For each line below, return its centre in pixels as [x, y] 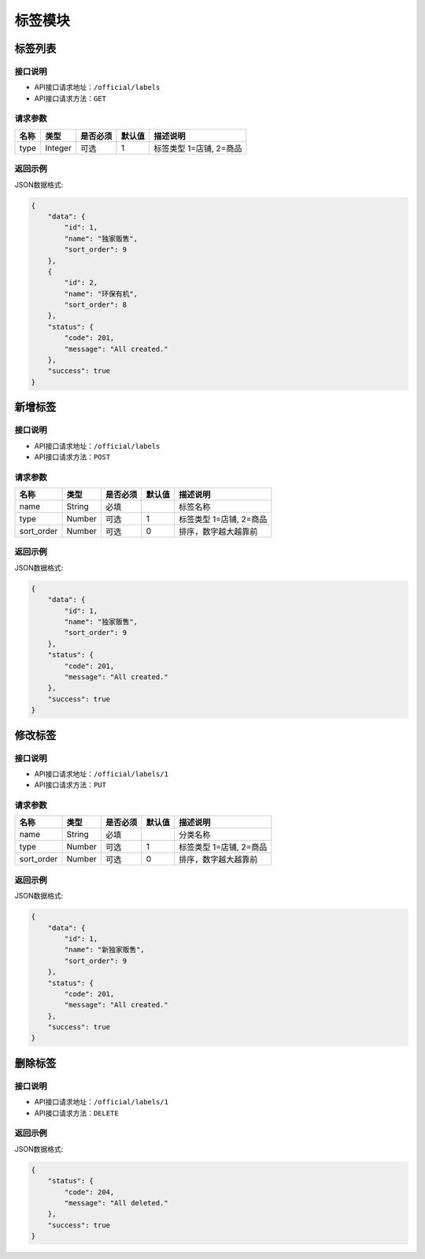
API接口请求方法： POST [72, 457]
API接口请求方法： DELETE [76, 1113]
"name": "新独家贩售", [104, 950]
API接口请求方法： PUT [70, 785]
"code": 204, [89, 1192]
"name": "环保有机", [101, 293]
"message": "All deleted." [116, 1203]
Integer [58, 148]
